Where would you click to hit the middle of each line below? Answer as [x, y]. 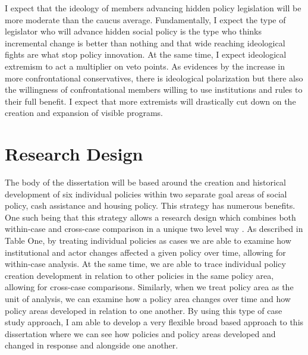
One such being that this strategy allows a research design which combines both [150, 217]
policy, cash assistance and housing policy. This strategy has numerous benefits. [150, 205]
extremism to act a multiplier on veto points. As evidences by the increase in [145, 66]
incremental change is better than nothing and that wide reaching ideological [145, 43]
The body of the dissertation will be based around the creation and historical [146, 182]
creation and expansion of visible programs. [84, 113]
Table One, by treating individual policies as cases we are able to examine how [148, 241]
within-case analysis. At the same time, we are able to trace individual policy [145, 264]
